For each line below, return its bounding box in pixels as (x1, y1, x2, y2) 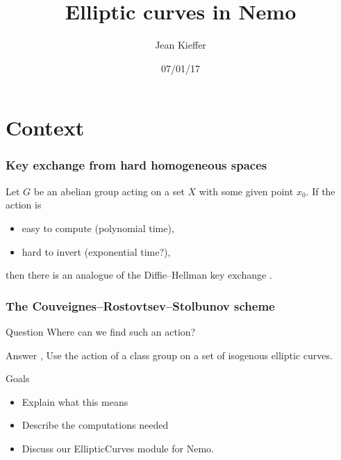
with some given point (199, 183, 294, 198)
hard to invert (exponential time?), (22, 244, 171, 258)
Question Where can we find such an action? (6, 324, 196, 338)
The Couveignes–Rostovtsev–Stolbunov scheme (6, 297, 275, 314)
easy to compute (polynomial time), (22, 220, 174, 235)
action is (6, 197, 42, 212)
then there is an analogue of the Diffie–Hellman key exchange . (6, 268, 272, 282)
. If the (306, 183, 335, 198)
